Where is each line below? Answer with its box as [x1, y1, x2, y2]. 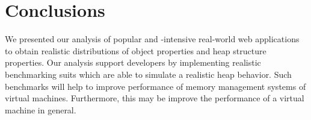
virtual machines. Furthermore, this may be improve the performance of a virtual [5, 92, 304, 104]
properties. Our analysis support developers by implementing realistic [5, 56, 261, 69]
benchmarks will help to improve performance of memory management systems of [5, 80, 306, 92]
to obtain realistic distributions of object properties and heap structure [5, 44, 266, 57]
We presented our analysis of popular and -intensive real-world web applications [5, 33, 300, 45]
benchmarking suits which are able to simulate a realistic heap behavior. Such [5, 68, 292, 80]
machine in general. [5, 103, 76, 116]
